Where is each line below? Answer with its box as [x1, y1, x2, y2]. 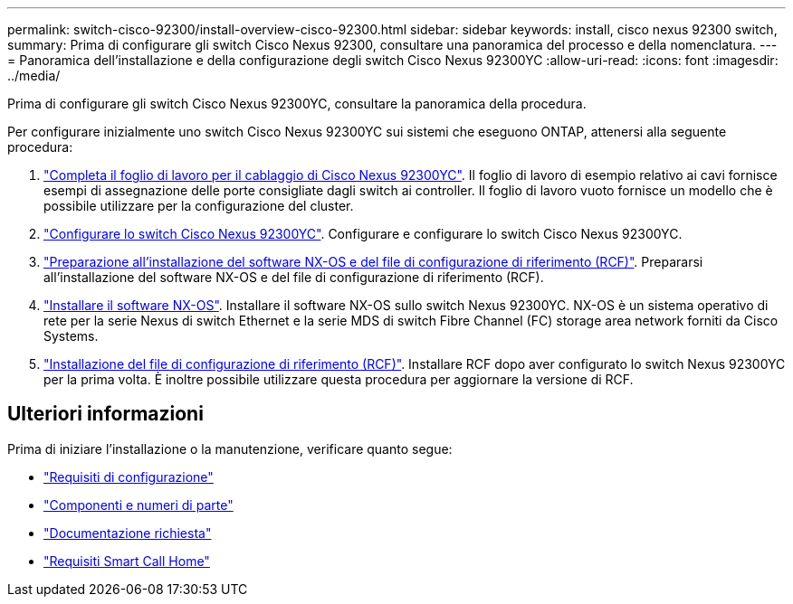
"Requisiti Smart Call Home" [43, 552, 210, 569]
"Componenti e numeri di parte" [43, 496, 234, 513]
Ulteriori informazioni [7, 402, 204, 426]
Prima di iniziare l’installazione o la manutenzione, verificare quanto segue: [7, 440, 453, 457]
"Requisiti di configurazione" [43, 468, 214, 485]
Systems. [43, 328, 99, 344]
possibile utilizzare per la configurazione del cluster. [43, 198, 354, 213]
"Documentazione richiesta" [43, 524, 212, 541]
